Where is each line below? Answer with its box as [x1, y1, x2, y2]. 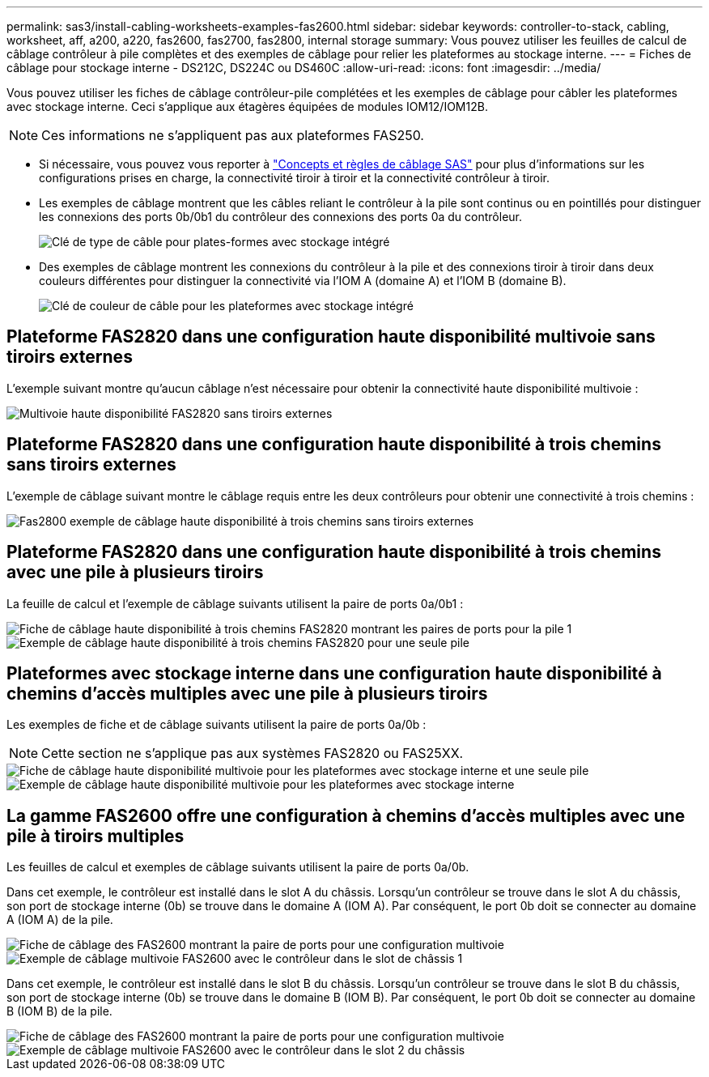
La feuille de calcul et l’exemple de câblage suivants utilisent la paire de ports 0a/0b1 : [6, 596, 464, 611]
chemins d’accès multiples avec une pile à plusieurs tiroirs [6, 683, 488, 704]
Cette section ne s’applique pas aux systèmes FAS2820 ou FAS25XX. [41, 745, 464, 762]
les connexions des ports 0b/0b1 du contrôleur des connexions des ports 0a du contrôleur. [39, 210, 523, 223]
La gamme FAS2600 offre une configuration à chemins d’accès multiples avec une [6, 805, 686, 826]
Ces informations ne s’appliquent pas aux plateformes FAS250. [41, 127, 424, 143]
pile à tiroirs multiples [6, 825, 185, 846]
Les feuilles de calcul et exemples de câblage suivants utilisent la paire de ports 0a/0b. [6, 860, 469, 875]
